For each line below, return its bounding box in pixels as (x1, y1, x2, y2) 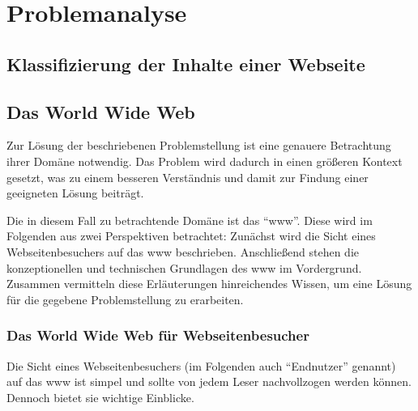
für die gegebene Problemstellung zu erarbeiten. (6, 290, 244, 307)
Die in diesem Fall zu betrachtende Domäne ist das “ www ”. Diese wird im (6, 211, 373, 228)
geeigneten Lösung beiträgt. (6, 184, 144, 201)
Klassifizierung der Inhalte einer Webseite (6, 51, 365, 76)
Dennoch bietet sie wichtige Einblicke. (6, 388, 194, 405)
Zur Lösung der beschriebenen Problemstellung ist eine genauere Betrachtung (6, 137, 391, 154)
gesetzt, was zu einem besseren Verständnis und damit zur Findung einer (6, 168, 369, 185)
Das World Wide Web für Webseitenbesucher (6, 325, 309, 345)
